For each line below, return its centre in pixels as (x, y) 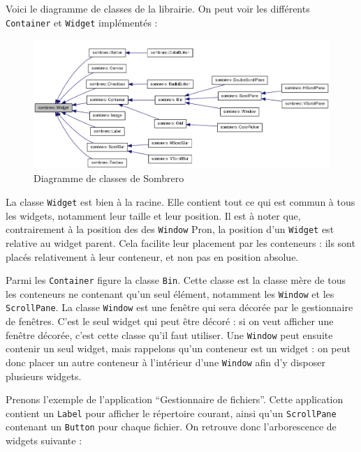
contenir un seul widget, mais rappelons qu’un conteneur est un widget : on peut (178, 348)
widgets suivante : (44, 440)
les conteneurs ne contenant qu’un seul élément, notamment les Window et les (170, 293)
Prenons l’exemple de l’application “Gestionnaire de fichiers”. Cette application (175, 399)
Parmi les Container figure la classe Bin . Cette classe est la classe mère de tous (176, 280)
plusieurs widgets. (44, 376)
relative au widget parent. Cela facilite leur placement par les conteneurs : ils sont (180, 242)
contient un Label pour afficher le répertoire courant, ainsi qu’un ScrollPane (171, 413)
